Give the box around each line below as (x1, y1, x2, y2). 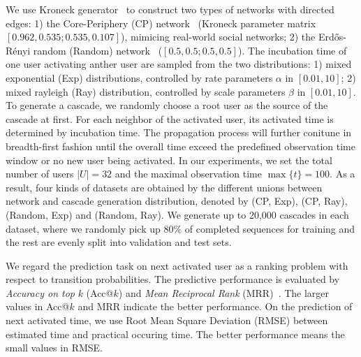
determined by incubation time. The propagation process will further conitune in (6, 125, 352, 140)
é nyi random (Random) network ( (13, 43, 163, 57)
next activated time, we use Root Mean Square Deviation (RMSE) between (6, 313, 328, 328)
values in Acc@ (6, 299, 70, 314)
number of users (6, 166, 74, 181)
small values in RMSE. (6, 340, 103, 355)
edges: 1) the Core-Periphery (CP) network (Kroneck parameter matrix (6, 15, 316, 30)
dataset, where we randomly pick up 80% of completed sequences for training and (6, 221, 355, 235)
